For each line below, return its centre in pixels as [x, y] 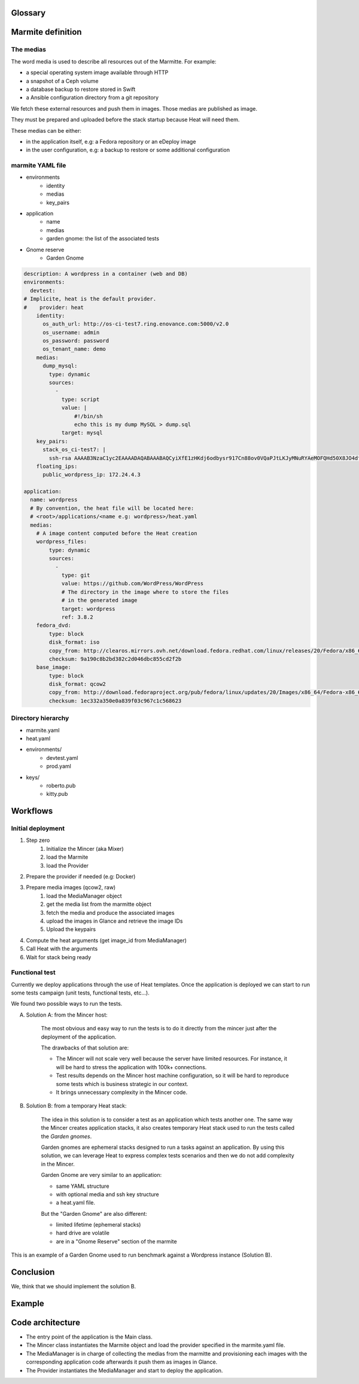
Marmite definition [46, 32]
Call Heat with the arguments [62, 949]
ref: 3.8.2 [77, 617]
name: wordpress [54, 500]
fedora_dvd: [54, 626]
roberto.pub [61, 785]
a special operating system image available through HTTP [97, 72]
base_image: [54, 667]
